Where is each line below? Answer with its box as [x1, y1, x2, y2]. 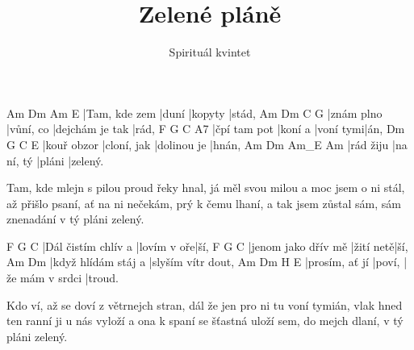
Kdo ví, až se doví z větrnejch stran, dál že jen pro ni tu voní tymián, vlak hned [6, 296, 403, 313]
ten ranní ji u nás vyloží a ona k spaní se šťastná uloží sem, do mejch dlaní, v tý [6, 312, 404, 329]
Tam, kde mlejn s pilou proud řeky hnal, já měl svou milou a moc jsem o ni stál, [6, 179, 405, 196]
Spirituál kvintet [169, 44, 251, 60]
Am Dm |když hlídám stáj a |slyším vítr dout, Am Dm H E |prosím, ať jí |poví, [6, 253, 400, 270]
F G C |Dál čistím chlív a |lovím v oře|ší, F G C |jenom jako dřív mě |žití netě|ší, [6, 237, 408, 254]
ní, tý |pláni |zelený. [6, 152, 104, 169]
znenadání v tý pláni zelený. [6, 210, 144, 227]
